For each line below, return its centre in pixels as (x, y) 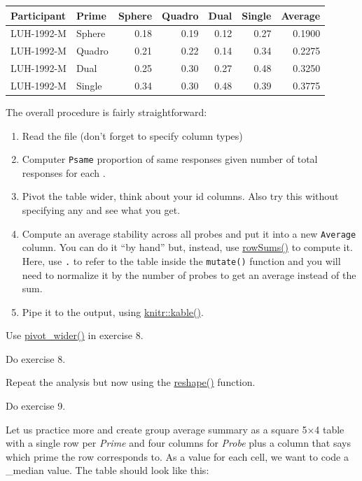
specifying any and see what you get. (101, 210)
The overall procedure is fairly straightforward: (106, 112)
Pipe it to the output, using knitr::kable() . (113, 311)
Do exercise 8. (36, 358)
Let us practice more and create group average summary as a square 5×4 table (175, 429)
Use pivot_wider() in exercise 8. (75, 335)
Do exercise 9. (36, 406)
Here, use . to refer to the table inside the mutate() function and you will (181, 260)
